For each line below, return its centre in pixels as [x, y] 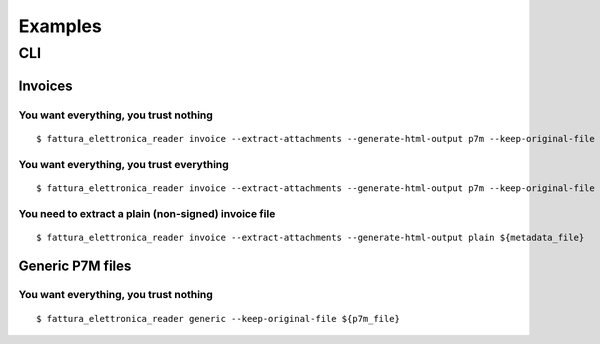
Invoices [46, 85]
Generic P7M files [75, 265]
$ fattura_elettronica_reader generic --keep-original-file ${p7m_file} [218, 318]
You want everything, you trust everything [123, 164]
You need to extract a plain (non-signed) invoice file [147, 213]
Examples [60, 26]
